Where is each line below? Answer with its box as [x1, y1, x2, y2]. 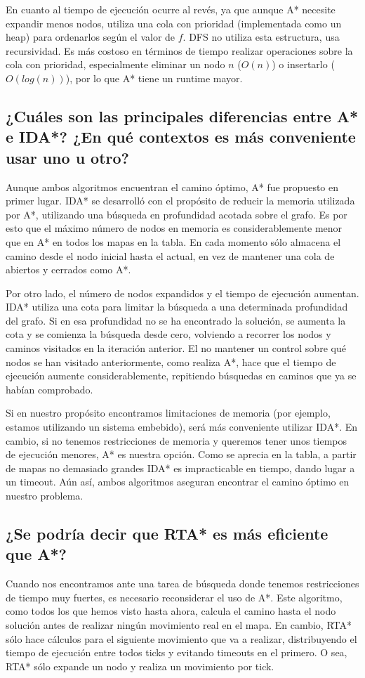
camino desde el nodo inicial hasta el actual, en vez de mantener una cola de [6, 248, 335, 263]
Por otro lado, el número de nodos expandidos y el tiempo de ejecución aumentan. [6, 285, 359, 300]
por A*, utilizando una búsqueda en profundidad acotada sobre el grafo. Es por [6, 207, 347, 221]
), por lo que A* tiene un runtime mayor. [65, 70, 243, 85]
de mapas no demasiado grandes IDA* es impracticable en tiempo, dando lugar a [6, 460, 355, 475]
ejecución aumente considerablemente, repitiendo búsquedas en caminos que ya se [6, 368, 357, 383]
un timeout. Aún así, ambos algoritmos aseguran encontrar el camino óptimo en [6, 474, 350, 489]
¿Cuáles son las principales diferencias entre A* [6, 105, 359, 126]
